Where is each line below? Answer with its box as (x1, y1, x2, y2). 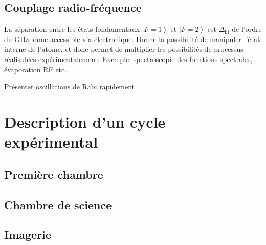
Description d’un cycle (4, 111, 166, 132)
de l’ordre (232, 24, 262, 34)
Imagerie (4, 227, 51, 242)
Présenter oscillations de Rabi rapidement (4, 81, 135, 92)
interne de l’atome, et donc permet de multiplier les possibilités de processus (4, 44, 243, 54)
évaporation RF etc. (4, 64, 67, 74)
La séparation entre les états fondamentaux (4, 24, 140, 34)
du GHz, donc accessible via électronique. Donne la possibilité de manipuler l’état (4, 33, 260, 44)
